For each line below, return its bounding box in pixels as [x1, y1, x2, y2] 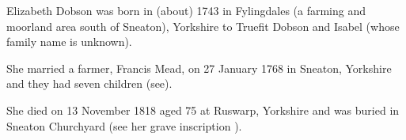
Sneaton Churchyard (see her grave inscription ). [6, 117, 242, 134]
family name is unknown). [6, 33, 132, 50]
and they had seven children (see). [6, 75, 173, 92]
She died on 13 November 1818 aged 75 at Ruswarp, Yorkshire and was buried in [6, 101, 400, 118]
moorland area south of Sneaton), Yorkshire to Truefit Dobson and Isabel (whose [6, 17, 400, 34]
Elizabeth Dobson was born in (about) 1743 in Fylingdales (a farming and [6, 2, 366, 18]
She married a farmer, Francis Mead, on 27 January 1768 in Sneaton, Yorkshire [6, 59, 392, 76]
